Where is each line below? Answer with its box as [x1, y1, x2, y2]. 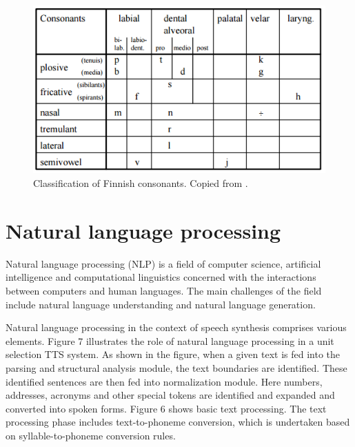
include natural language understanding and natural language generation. [6, 297, 316, 311]
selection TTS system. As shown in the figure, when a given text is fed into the [6, 347, 341, 361]
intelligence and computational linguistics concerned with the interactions [6, 270, 316, 284]
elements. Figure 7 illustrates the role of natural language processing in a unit [6, 333, 334, 348]
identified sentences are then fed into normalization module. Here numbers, [6, 374, 323, 388]
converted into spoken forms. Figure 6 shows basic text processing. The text [6, 401, 327, 415]
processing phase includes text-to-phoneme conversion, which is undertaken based [6, 415, 350, 429]
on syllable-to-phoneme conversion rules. [6, 428, 176, 442]
